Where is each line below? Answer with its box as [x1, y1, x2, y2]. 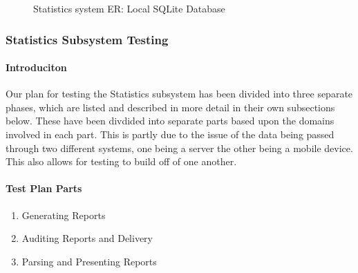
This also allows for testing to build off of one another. [6, 154, 237, 169]
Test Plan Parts [6, 181, 82, 196]
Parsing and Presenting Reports [21, 254, 157, 268]
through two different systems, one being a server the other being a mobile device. [6, 140, 353, 155]
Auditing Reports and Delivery [21, 231, 153, 245]
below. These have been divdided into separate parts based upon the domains [6, 113, 335, 128]
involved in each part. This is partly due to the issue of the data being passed [6, 127, 335, 142]
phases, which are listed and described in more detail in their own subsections [6, 100, 335, 114]
